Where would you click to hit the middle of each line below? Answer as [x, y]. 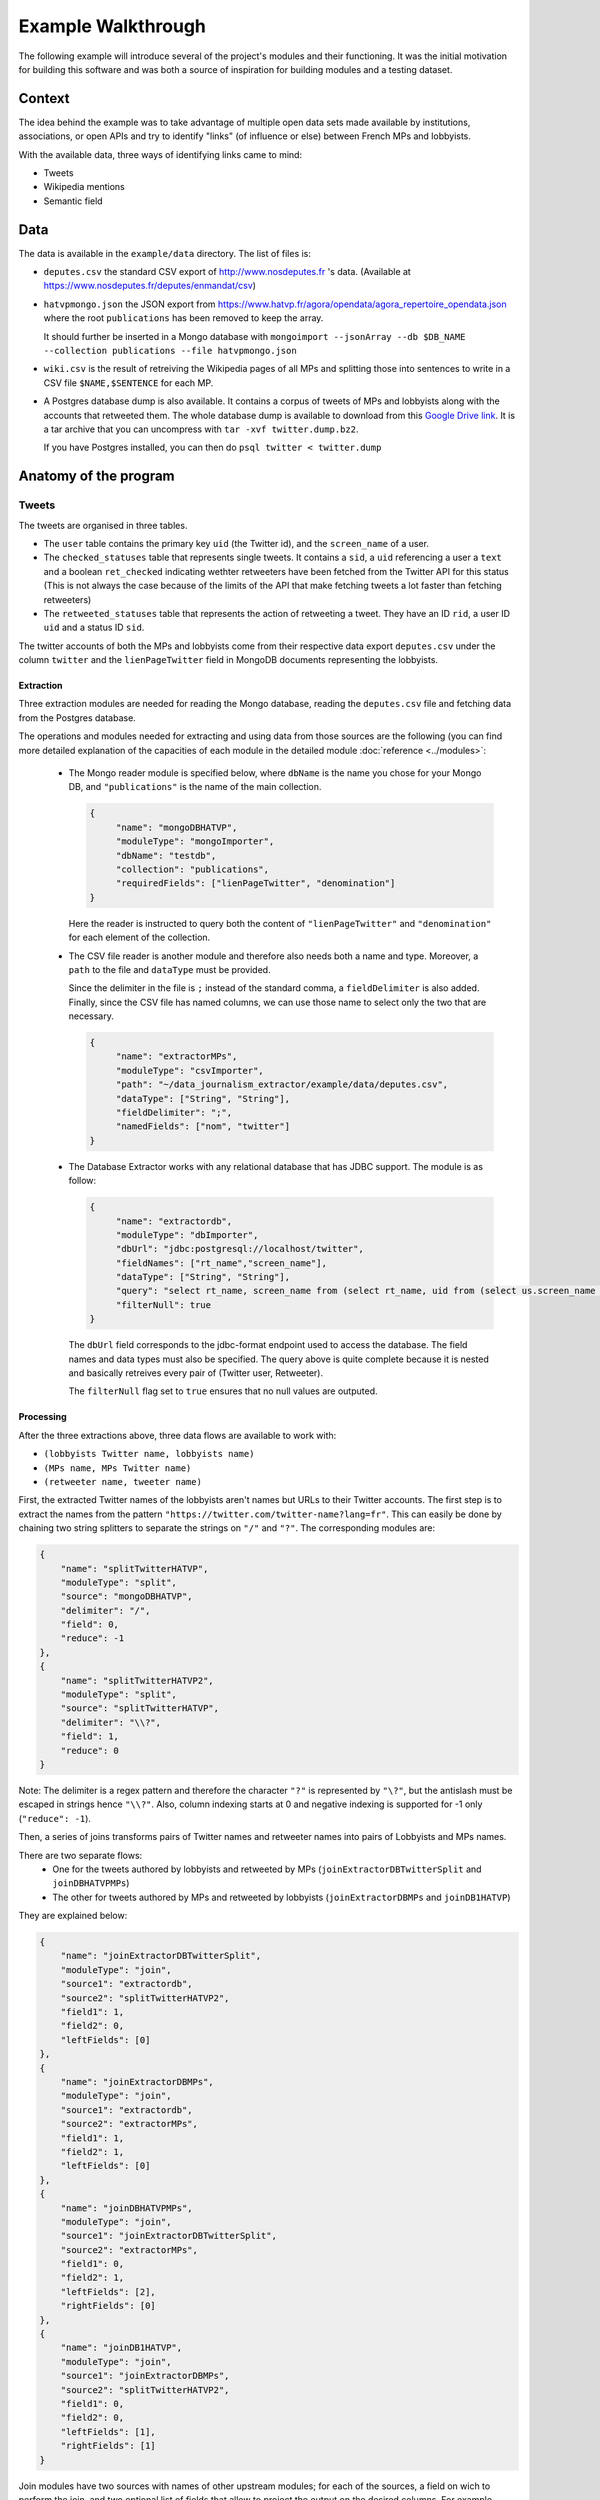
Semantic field [73, 201]
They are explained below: [73, 1916]
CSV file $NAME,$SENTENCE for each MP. [128, 382]
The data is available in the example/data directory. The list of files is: [165, 253]
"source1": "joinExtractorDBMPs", [145, 2376]
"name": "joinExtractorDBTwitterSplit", [161, 1956]
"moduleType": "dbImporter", [187, 1234]
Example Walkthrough [112, 26]
